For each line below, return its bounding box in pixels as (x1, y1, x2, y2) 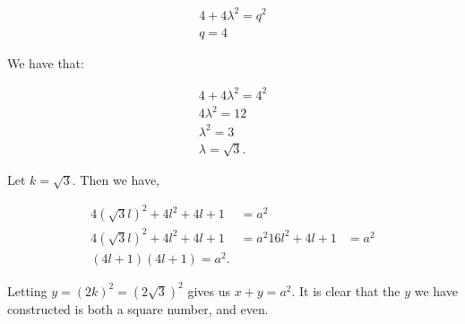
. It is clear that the (291, 281, 400, 300)
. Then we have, (72, 171, 160, 189)
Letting (7, 281, 47, 300)
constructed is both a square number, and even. (7, 299, 269, 318)
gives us (187, 281, 231, 300)
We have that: (7, 53, 84, 72)
